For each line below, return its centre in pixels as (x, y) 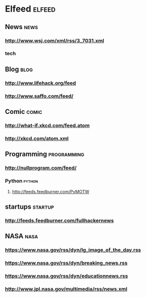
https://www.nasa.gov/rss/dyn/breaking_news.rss (66, 263)
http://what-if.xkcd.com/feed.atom (47, 125)
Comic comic (24, 112)
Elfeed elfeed (30, 9)
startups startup (29, 207)
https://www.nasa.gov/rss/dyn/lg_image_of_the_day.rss (73, 250)
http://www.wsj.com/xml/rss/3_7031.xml (55, 41)
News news (22, 27)
